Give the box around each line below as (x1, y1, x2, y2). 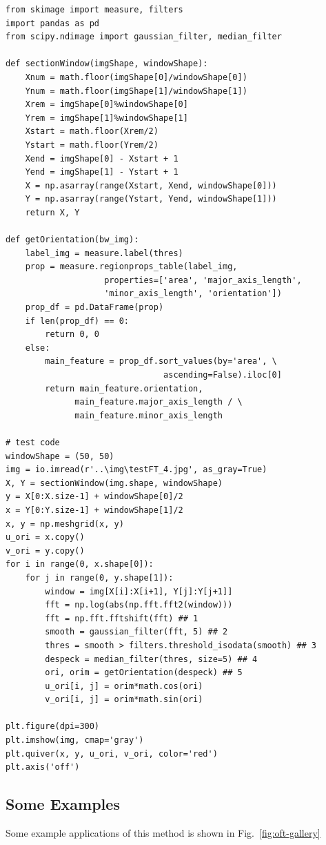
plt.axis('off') (6, 762, 80, 773)
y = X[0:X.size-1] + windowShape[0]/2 (6, 492, 183, 502)
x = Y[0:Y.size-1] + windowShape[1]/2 (6, 505, 183, 515)
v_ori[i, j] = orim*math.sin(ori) (45, 695, 203, 705)
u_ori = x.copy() (6, 532, 85, 543)
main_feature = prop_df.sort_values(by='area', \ (45, 356, 277, 367)
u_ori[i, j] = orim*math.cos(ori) (45, 681, 203, 691)
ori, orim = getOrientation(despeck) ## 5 (45, 668, 243, 678)
